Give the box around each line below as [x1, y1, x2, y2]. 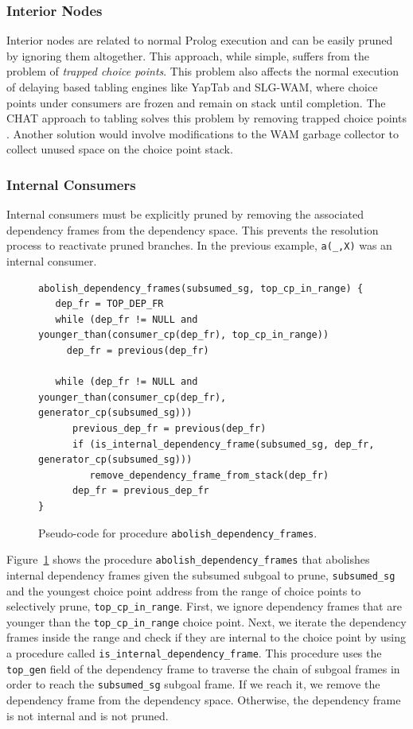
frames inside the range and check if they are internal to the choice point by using [6, 629, 407, 646]
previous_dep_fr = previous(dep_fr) [72, 422, 267, 434]
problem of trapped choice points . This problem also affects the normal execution [6, 63, 399, 79]
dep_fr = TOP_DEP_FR [55, 298, 164, 310]
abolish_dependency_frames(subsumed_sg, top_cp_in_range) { [38, 282, 364, 294]
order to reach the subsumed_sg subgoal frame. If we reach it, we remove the [6, 676, 380, 692]
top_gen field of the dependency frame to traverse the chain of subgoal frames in [6, 660, 400, 677]
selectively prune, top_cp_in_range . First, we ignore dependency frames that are [6, 598, 402, 615]
